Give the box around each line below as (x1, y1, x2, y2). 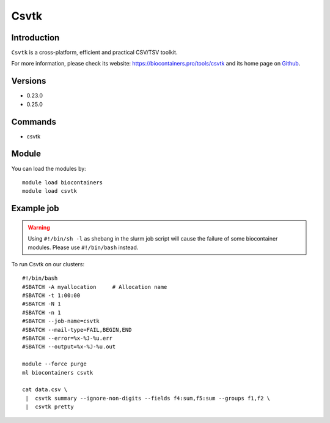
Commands (11, 116, 57, 127)
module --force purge (22, 361, 87, 367)
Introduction (11, 32, 60, 43)
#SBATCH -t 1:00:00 (22, 292, 81, 299)
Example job (11, 203, 59, 214)
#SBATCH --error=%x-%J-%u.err (22, 335, 113, 342)
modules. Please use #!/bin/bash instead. (28, 244, 139, 251)
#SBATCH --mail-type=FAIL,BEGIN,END (22, 326, 132, 333)
